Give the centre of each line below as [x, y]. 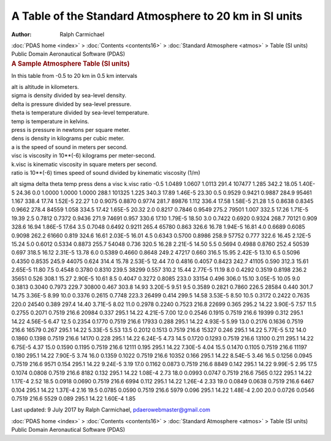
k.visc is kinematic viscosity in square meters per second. [84, 164]
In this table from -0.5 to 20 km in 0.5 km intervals [74, 75]
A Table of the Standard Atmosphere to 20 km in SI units [157, 16]
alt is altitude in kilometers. [45, 86]
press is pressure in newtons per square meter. [71, 129]
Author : [21, 34]
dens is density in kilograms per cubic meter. [68, 139]
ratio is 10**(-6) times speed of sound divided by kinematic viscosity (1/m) [106, 172]
